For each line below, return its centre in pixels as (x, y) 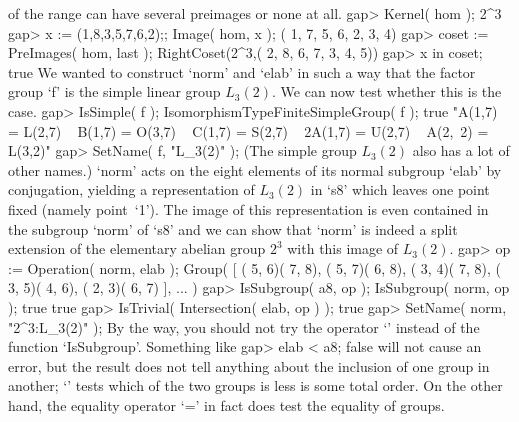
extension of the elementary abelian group (137, 248)
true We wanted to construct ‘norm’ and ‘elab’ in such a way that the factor (242, 71)
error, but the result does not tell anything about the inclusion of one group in (249, 365)
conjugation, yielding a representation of (131, 189)
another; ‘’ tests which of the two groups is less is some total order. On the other (255, 385)
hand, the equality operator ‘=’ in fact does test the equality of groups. (226, 404)
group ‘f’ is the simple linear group (114, 91)
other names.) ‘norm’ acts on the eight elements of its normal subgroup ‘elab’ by (255, 169)
